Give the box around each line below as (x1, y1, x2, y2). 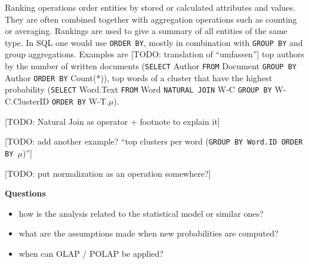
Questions (5, 187, 46, 199)
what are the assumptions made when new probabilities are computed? (18, 227, 279, 240)
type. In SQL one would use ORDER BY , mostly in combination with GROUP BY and (5, 36, 303, 48)
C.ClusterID (5, 95, 50, 107)
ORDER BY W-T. (51, 95, 109, 107)
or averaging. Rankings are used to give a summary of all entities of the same (5, 24, 288, 37)
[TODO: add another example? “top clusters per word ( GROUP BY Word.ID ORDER (5, 135, 303, 148)
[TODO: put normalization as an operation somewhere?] (5, 167, 211, 179)
